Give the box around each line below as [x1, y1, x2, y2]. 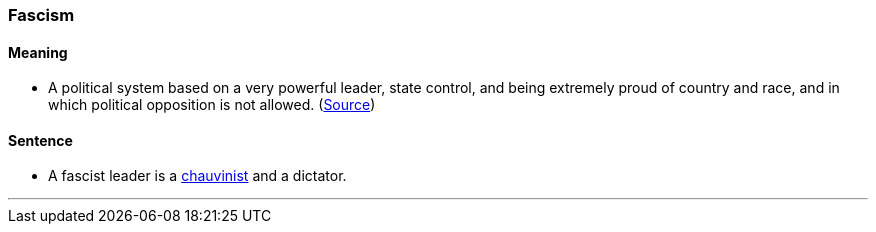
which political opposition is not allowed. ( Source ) [48, 96, 376, 114]
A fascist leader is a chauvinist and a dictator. [48, 167, 347, 185]
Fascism [8, 5, 75, 25]
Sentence [8, 131, 73, 149]
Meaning [8, 43, 68, 61]
